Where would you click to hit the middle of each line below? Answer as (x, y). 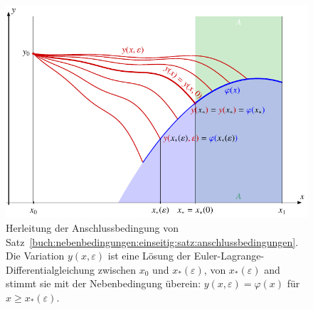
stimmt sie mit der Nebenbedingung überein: (104, 283)
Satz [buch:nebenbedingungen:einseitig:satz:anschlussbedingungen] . (152, 241)
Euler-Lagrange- (229, 256)
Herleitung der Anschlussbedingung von (92, 228)
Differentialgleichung (51, 269)
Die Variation (35, 256)
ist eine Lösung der (149, 256)
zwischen (117, 269)
